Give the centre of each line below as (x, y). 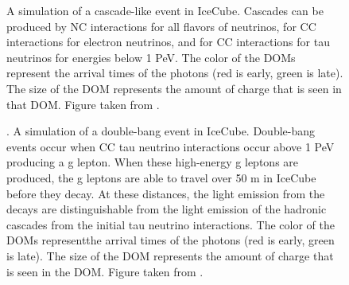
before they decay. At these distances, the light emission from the (166, 193)
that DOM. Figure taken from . (83, 104)
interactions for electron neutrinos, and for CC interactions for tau (168, 42)
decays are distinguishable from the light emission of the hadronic (167, 209)
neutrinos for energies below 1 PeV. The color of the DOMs (151, 57)
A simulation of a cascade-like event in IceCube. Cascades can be (165, 10)
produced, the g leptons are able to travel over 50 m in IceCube (161, 177)
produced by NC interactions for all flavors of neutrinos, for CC (161, 26)
